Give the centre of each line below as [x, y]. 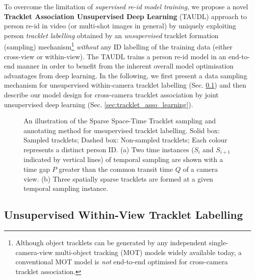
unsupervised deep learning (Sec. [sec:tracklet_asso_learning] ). [99, 104]
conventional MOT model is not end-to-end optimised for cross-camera [122, 262]
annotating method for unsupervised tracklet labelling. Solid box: [122, 130]
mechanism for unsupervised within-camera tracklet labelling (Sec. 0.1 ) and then [125, 85]
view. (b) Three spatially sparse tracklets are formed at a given [118, 178]
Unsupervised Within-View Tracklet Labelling [124, 215]
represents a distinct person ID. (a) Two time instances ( [109, 149]
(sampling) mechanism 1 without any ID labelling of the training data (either [118, 46]
